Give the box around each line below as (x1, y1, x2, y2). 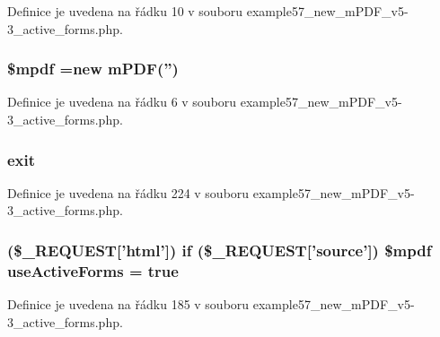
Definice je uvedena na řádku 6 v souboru (7, 92, 237, 111)
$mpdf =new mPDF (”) (7, 57, 179, 80)
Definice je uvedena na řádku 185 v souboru (7, 295, 250, 314)
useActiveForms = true (7, 259, 179, 281)
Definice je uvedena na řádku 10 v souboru (7, 2, 243, 20)
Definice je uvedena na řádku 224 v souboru (7, 183, 250, 202)
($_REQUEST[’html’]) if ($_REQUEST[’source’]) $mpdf (7, 238, 432, 261)
